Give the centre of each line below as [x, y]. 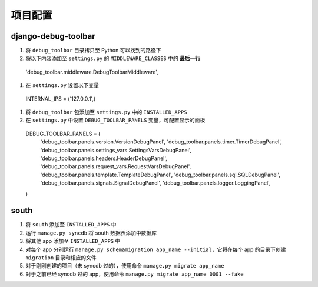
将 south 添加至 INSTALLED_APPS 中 [71, 225]
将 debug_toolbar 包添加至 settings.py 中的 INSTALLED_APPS [106, 112]
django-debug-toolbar [53, 36]
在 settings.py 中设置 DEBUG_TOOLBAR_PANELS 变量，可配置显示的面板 [115, 120]
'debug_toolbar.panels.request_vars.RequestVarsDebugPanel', [116, 166]
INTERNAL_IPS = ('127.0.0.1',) [61, 99]
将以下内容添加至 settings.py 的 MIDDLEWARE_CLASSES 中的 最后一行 [113, 58]
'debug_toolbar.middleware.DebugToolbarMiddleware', [92, 72]
